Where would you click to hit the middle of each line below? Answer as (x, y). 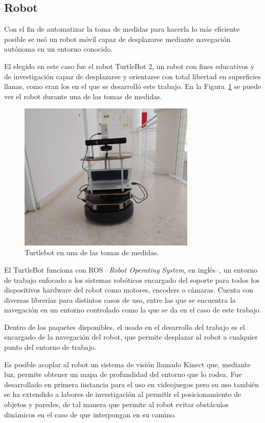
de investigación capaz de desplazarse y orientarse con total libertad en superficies (132, 76)
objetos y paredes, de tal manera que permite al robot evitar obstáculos (116, 404)
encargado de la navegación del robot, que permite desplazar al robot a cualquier (131, 337)
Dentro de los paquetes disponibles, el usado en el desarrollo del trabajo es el (125, 327)
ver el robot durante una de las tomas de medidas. (83, 96)
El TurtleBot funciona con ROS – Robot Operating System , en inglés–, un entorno (131, 269)
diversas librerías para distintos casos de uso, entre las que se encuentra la (120, 299)
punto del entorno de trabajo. (50, 347)
